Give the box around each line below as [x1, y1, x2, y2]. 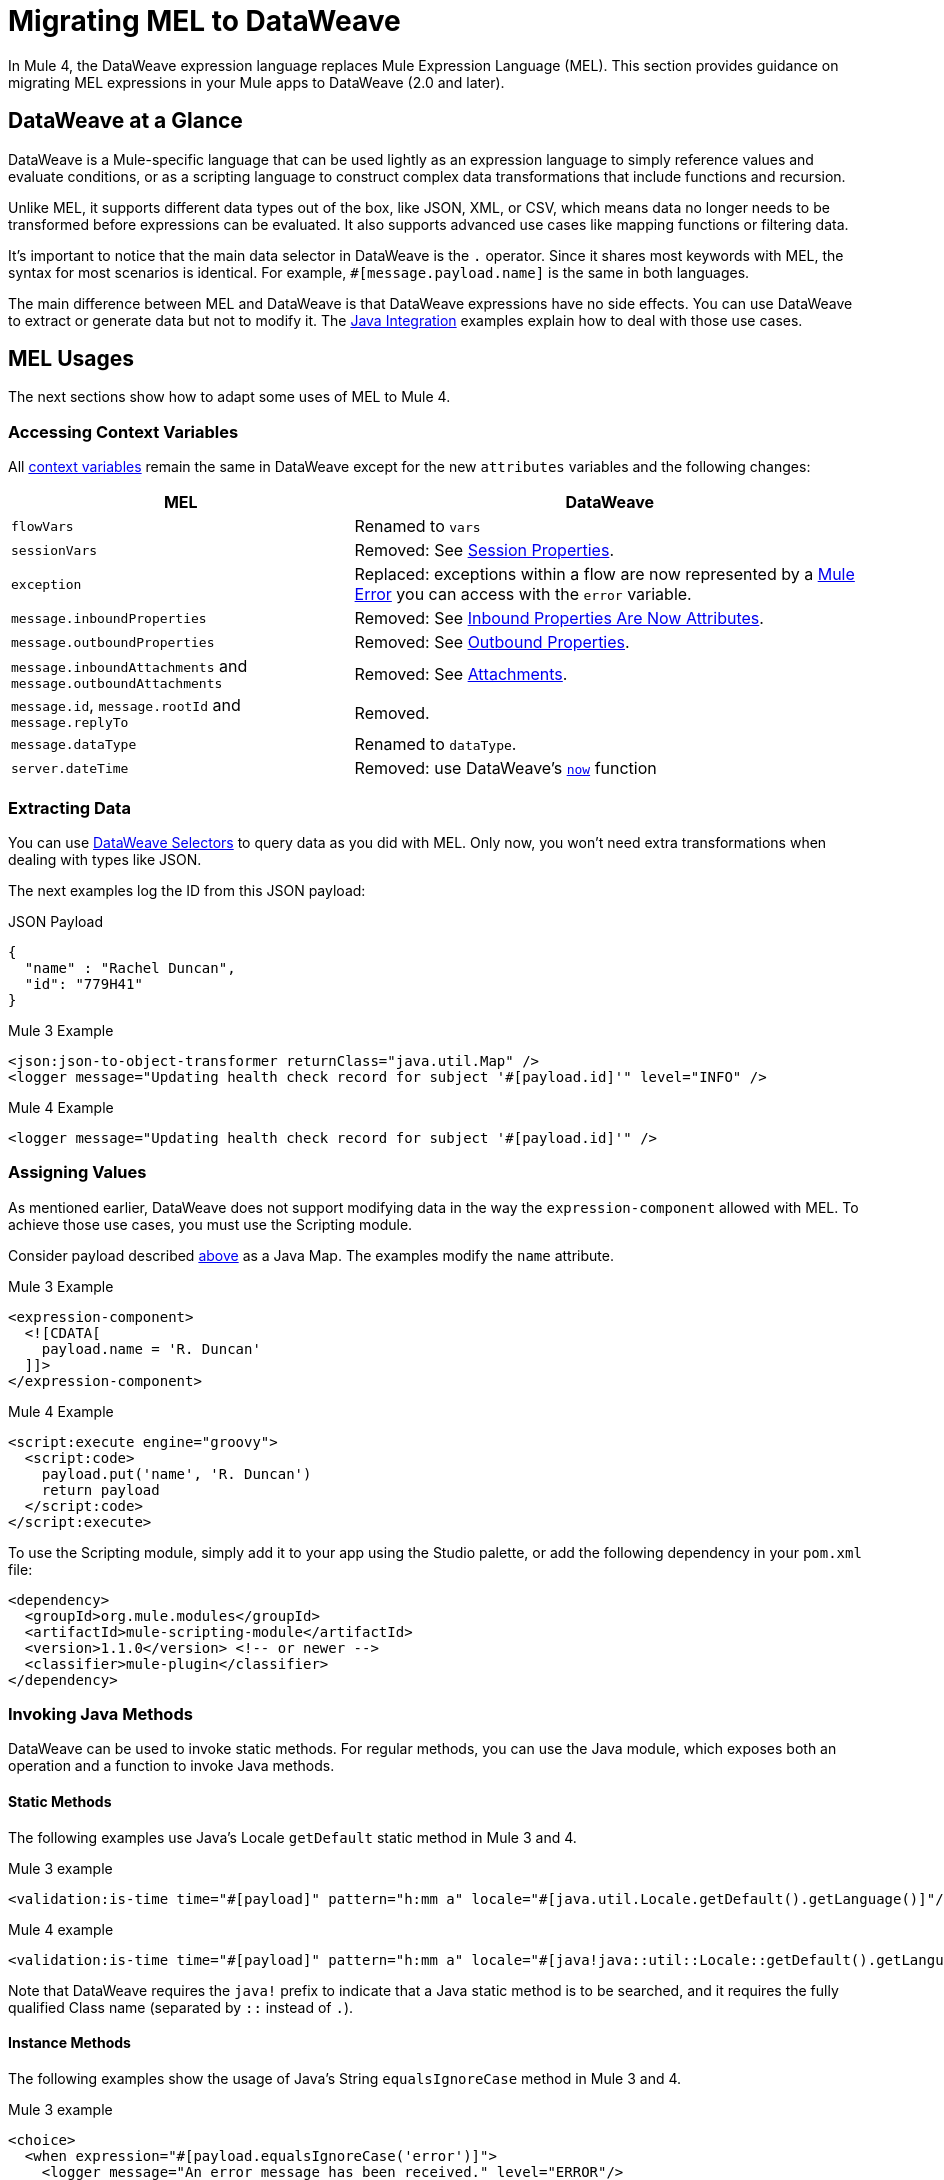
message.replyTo [11, 715, 129, 731]
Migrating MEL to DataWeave [8, 4, 401, 38]
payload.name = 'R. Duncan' [41, 1340, 261, 1357]
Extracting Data [8, 797, 131, 818]
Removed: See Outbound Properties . [354, 632, 630, 653]
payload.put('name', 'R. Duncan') [41, 1465, 312, 1482]
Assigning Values [8, 1162, 147, 1183]
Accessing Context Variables [8, 421, 239, 442]
